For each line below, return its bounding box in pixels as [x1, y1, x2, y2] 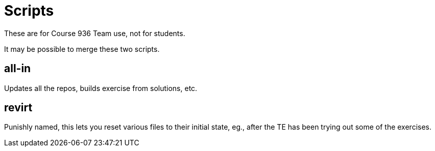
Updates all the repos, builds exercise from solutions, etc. [4, 83, 198, 93]
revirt [4, 101, 33, 114]
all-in [4, 62, 31, 75]
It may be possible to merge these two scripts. [4, 44, 160, 53]
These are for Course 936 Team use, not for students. [4, 28, 185, 38]
